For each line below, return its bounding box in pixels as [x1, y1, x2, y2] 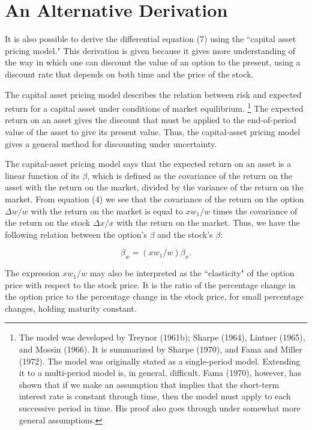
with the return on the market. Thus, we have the [116, 216, 300, 229]
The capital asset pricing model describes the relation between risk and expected [5, 88, 302, 100]
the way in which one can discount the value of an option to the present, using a [5, 56, 301, 68]
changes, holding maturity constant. [5, 301, 137, 314]
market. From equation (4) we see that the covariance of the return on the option [5, 192, 304, 205]
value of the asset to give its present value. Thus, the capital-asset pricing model [5, 125, 301, 138]
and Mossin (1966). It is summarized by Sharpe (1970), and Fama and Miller [19, 343, 302, 356]
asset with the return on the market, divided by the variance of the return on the [5, 181, 304, 193]
